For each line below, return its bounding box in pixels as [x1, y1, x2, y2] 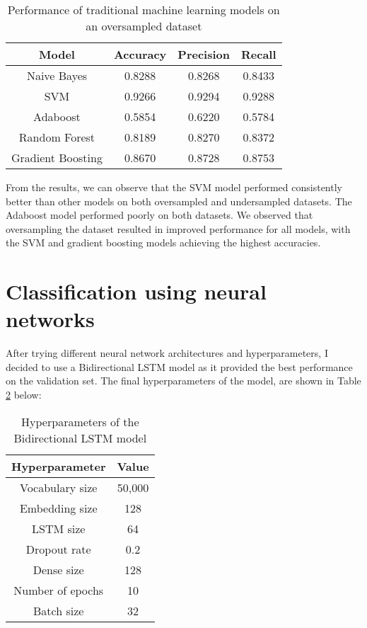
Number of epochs [13, 581, 104, 598]
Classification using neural [6, 277, 267, 306]
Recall [241, 46, 276, 62]
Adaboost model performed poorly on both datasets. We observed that [6, 207, 313, 222]
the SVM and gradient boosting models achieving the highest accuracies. [6, 235, 321, 250]
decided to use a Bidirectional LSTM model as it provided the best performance [6, 359, 353, 374]
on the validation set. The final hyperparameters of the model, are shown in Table [6, 373, 361, 388]
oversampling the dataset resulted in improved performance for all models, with [6, 221, 351, 236]
